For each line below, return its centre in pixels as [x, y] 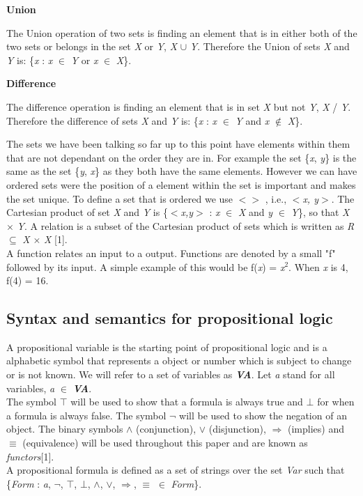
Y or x [84, 60]
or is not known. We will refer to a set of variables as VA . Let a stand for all [171, 374]
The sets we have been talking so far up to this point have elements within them [178, 144]
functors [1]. [30, 456]
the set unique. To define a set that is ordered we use [120, 198]
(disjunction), [237, 429]
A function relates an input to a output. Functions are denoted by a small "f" [171, 253]
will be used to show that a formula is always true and [187, 402]
